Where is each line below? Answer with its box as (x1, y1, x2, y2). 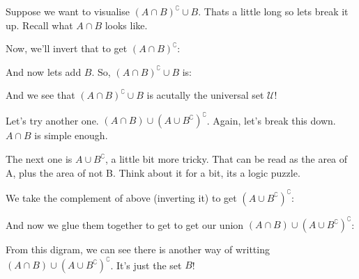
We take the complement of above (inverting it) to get (6, 190, 237, 205)
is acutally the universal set (146, 88, 264, 102)
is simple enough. (34, 128, 108, 143)
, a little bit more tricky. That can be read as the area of (105, 152, 348, 166)
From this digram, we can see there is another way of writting (6, 242, 270, 257)
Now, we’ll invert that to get (6, 41, 128, 56)
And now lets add (6, 64, 82, 79)
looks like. (105, 17, 148, 32)
